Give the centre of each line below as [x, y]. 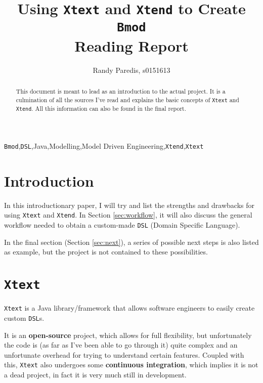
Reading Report [131, 45]
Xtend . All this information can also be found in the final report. [101, 108]
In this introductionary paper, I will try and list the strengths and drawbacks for [129, 205]
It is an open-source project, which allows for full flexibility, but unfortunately [128, 335]
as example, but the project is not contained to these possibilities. [106, 252]
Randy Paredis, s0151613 [131, 70]
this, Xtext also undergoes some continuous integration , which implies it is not [131, 365]
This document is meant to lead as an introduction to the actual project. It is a [121, 91]
